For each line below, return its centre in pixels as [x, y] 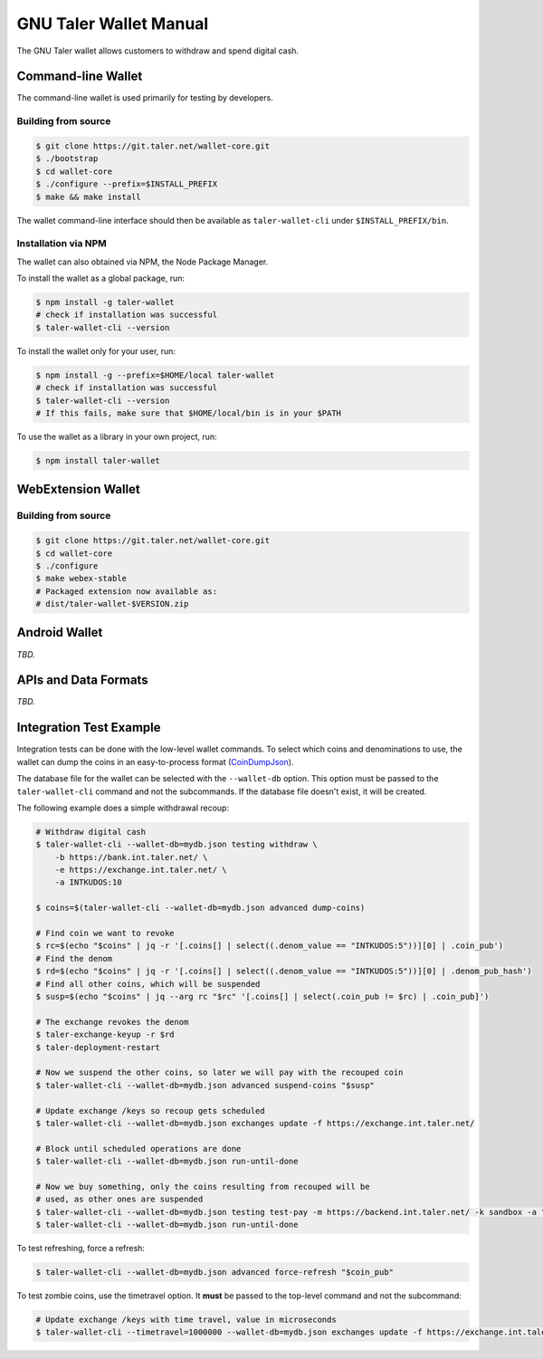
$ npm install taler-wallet [98, 460]
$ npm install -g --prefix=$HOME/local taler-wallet [155, 375]
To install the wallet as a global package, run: [101, 278]
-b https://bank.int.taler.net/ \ [131, 857]
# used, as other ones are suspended [119, 1199]
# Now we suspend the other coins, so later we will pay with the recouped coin [219, 1072]
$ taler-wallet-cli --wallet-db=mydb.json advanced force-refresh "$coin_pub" [214, 1272]
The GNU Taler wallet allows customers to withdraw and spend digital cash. [157, 51]
